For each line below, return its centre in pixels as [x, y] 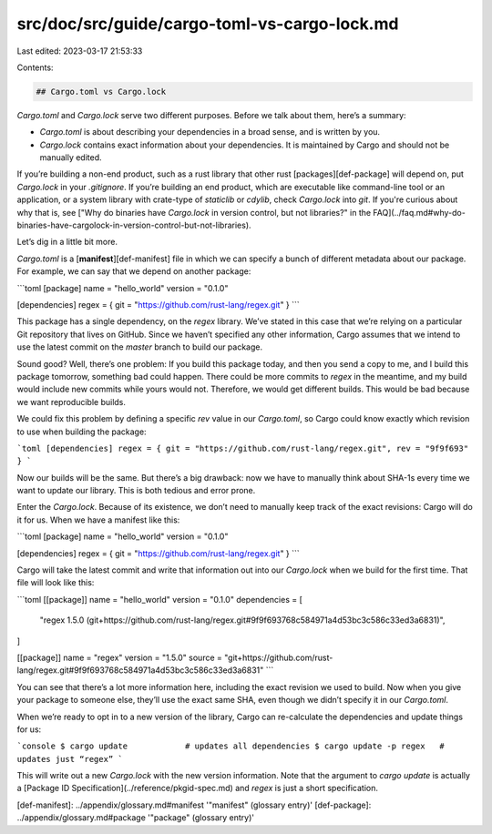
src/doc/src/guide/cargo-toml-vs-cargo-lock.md [208, 24]
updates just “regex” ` [70, 759]
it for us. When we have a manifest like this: [98, 520]
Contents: [35, 67]
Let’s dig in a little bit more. [67, 242]
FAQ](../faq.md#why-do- [420, 212]
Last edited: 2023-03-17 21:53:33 [80, 51]
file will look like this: [56, 583]
